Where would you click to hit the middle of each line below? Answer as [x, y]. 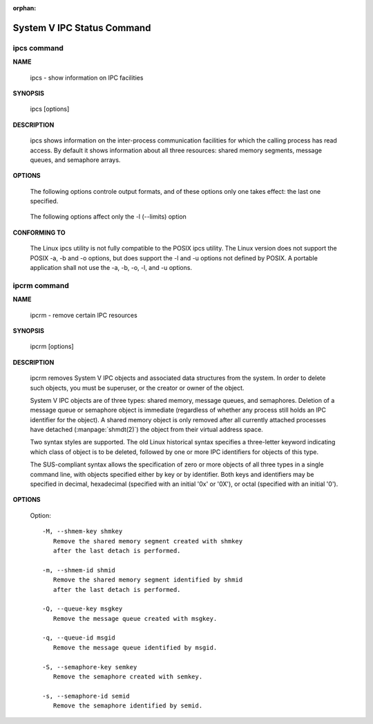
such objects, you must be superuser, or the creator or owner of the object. [137, 388]
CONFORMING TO [39, 233]
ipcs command [38, 48]
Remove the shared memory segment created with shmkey [148, 541]
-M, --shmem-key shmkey [83, 532]
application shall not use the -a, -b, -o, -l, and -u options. [111, 268]
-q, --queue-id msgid [79, 638]
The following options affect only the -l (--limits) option [108, 217]
